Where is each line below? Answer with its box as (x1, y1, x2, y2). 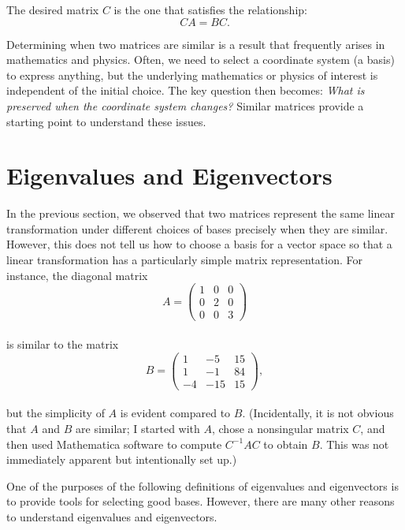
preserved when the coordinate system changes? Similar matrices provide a (6, 97, 364, 114)
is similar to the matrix (6, 336, 119, 352)
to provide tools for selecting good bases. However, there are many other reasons (6, 493, 395, 509)
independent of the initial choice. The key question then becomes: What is (6, 82, 365, 99)
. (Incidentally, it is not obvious (242, 405, 394, 421)
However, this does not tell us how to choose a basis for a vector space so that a (6, 236, 392, 252)
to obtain (263, 435, 308, 452)
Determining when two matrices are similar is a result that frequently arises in (6, 35, 385, 52)
